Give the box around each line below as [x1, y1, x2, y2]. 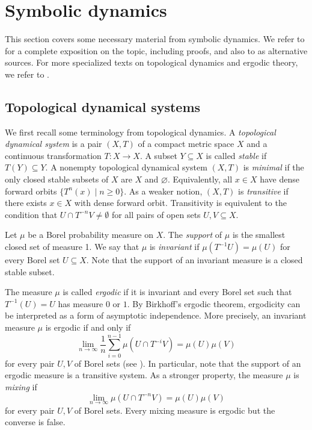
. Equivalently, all [167, 173, 233, 185]
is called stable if [206, 149, 267, 161]
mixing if [5, 380, 37, 393]
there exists [5, 196, 47, 209]
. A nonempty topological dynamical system [45, 161, 207, 173]
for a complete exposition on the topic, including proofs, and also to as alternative [5, 44, 308, 57]
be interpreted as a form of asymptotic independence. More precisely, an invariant [5, 309, 307, 322]
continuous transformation [5, 149, 102, 161]
